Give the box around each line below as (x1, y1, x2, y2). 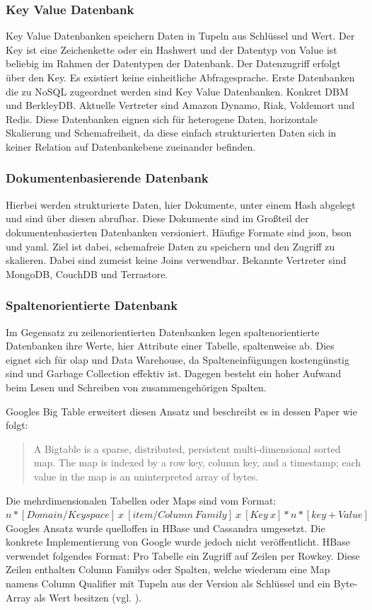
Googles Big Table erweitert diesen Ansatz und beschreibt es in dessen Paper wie (6, 403, 357, 418)
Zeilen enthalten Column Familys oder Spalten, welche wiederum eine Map (6, 562, 330, 577)
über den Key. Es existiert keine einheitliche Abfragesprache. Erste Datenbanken (6, 70, 355, 84)
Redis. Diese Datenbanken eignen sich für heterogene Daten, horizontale (6, 111, 318, 126)
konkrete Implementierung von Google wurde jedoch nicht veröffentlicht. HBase (6, 534, 351, 549)
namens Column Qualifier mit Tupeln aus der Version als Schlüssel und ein (6, 576, 331, 591)
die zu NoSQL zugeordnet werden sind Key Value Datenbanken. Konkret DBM (6, 84, 349, 98)
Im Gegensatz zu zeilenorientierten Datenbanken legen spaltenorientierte (6, 324, 320, 339)
